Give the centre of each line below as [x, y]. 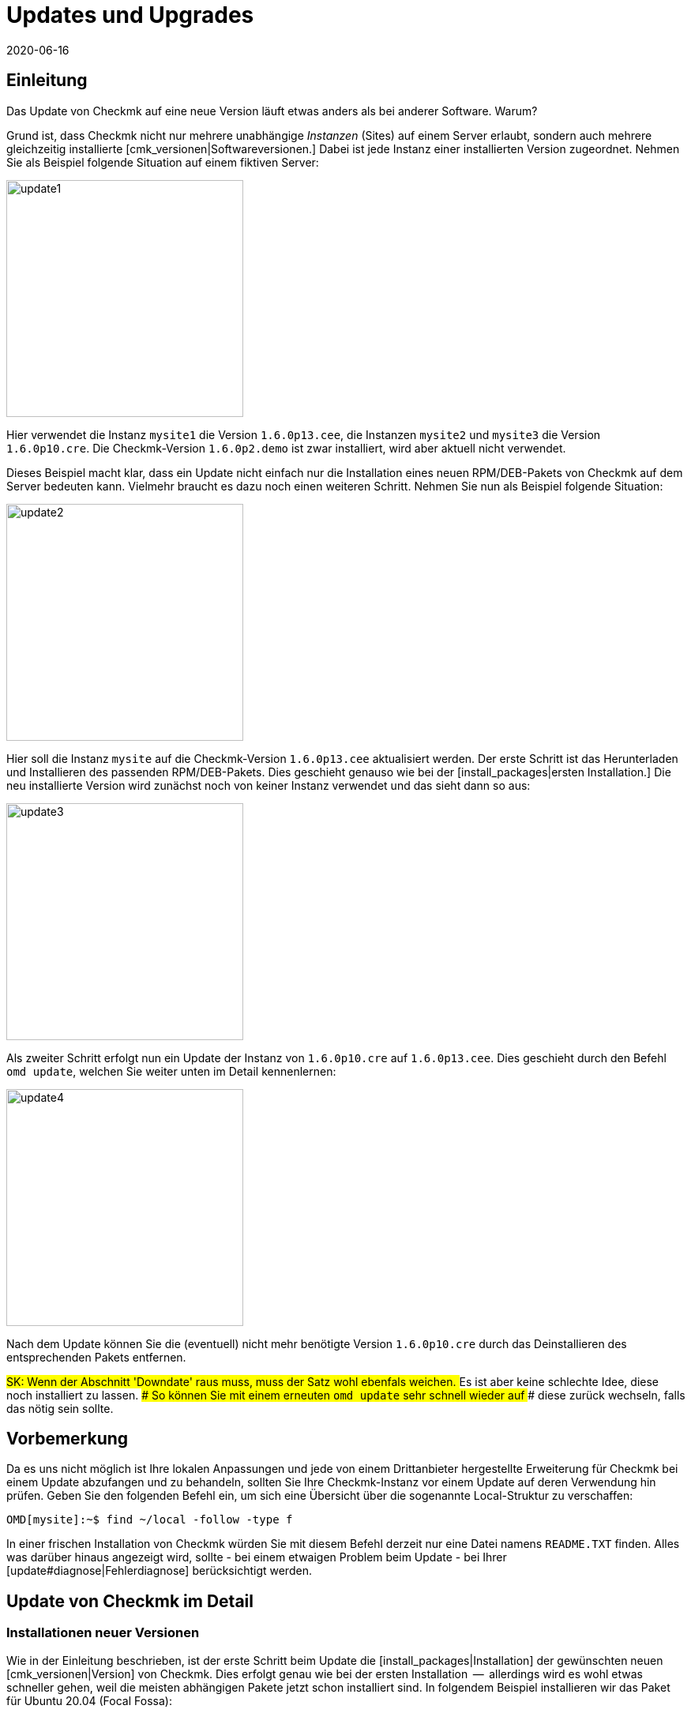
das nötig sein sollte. [60, 1408]
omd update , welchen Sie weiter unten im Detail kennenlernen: [171, 1071]
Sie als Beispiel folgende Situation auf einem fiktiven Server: [163, 162]
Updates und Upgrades [130, 15]
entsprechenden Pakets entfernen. [96, 1357]
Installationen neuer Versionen [103, 1633]
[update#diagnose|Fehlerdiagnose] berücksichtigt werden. [159, 1571]
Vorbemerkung [68, 1439]
